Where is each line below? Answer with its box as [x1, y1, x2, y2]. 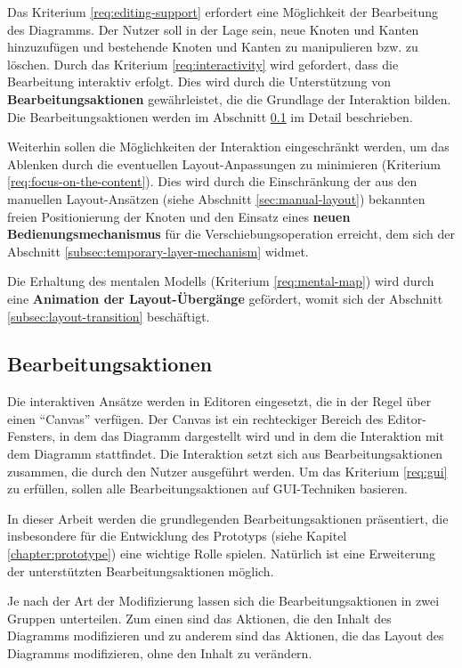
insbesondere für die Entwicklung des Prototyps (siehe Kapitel [7, 526, 347, 545]
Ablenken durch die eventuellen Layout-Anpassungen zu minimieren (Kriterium [7, 154, 442, 173]
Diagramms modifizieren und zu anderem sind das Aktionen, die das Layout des [7, 626, 444, 645]
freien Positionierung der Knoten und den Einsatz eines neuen [7, 207, 351, 225]
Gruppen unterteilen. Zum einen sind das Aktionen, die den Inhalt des [7, 608, 392, 627]
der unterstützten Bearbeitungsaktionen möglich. [7, 561, 274, 580]
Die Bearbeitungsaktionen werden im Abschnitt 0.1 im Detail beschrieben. [7, 107, 413, 126]
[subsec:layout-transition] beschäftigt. [7, 306, 210, 325]
